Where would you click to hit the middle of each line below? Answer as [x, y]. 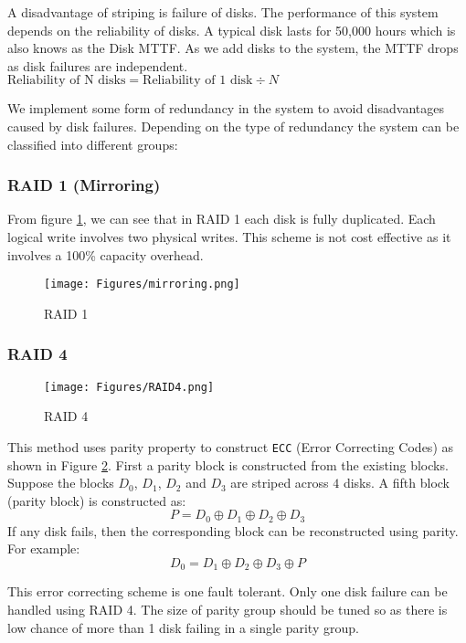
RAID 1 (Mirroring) [84, 185]
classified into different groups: [93, 144]
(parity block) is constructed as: [97, 500]
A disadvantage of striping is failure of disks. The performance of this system [223, 12]
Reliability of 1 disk [198, 81]
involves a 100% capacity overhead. [106, 254]
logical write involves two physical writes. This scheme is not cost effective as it [229, 236]
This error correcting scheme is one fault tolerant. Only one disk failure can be [228, 591]
